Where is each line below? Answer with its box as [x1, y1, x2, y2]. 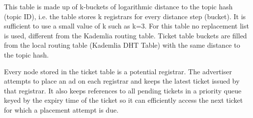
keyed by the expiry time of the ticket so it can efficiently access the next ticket [4, 95, 243, 105]
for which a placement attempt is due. [4, 104, 119, 115]
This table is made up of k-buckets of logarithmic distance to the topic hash [4, 1, 233, 11]
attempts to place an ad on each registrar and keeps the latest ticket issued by [4, 76, 240, 86]
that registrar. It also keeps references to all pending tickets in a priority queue [4, 85, 242, 95]
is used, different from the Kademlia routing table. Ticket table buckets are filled [4, 30, 247, 40]
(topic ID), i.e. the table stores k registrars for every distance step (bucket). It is [4, 11, 246, 21]
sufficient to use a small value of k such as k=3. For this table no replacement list [4, 21, 249, 31]
